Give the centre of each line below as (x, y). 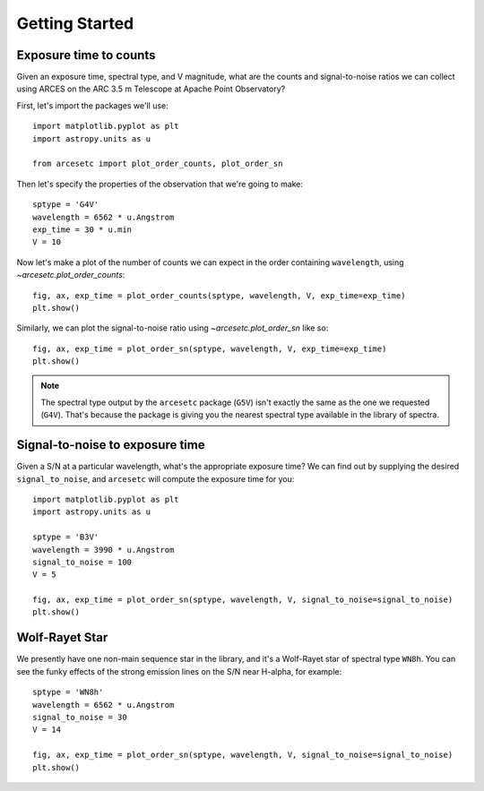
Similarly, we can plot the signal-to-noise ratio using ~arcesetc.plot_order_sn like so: (173, 328)
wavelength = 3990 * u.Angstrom (104, 550)
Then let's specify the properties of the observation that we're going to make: (160, 184)
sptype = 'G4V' (66, 205)
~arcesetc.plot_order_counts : (71, 275)
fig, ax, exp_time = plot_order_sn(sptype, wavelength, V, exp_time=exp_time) (210, 348)
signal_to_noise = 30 (80, 717)
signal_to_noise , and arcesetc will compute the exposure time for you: (156, 478)
